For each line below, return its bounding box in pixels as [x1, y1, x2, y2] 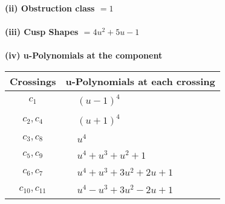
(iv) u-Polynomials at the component [5, 49, 163, 62]
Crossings [10, 74, 56, 88]
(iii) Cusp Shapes [5, 25, 79, 38]
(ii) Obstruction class [5, 2, 95, 14]
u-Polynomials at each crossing [65, 74, 215, 88]
